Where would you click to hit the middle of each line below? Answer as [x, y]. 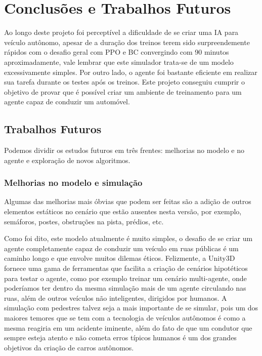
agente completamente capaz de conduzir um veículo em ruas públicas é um [121, 248]
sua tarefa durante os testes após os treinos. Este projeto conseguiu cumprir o [124, 82]
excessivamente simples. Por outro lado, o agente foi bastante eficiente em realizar [131, 72]
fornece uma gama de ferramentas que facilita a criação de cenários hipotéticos [126, 268]
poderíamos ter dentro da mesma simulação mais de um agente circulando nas [125, 288]
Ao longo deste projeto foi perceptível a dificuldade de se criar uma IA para [121, 32]
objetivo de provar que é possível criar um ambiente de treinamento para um [123, 91]
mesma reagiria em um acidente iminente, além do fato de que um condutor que [128, 327]
